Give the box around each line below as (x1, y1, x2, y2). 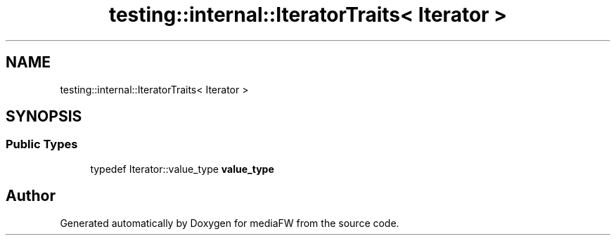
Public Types (6, 137, 78, 152)
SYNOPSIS (6, 108, 82, 126)
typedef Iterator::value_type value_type (90, 162, 274, 175)
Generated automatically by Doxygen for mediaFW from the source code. (60, 216, 399, 229)
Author (6, 187, 56, 205)
